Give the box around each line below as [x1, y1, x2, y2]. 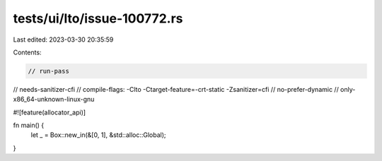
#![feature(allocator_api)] [13, 108, 86, 117]
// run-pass [28, 67, 70, 75]
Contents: [13, 48, 42, 56]
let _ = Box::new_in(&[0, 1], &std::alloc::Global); [30, 131, 166, 139]
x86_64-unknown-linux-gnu [13, 95, 95, 104]
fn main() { [13, 121, 45, 130]
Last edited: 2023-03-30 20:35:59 [13, 35, 114, 44]
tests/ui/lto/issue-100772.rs [13, 11, 183, 26]
